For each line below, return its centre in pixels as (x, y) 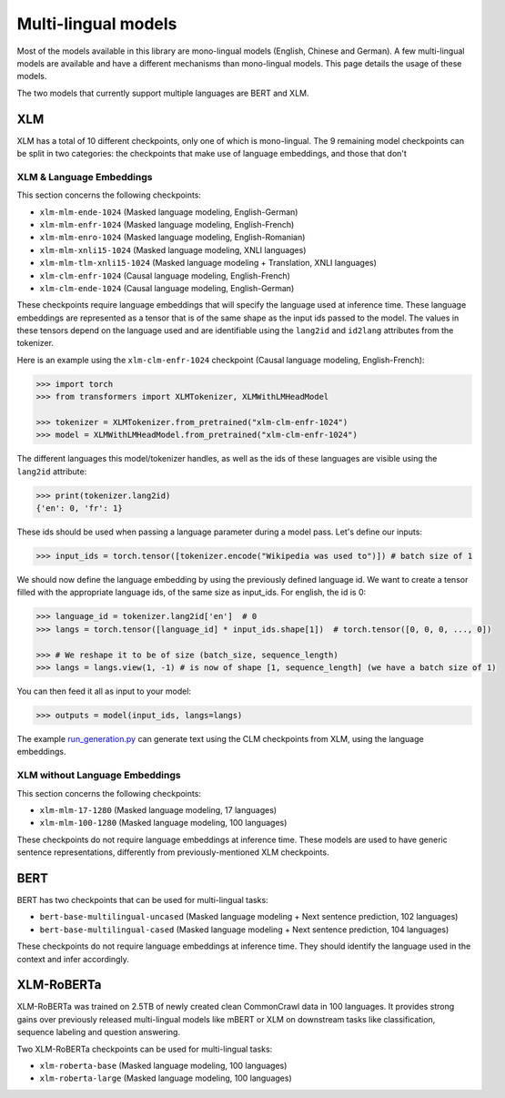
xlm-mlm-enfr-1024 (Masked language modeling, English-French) (167, 224)
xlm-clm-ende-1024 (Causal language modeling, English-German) (167, 288)
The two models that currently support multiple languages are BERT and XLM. (163, 93)
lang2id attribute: (52, 471)
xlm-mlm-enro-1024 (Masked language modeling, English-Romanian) (172, 238)
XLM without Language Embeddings (99, 776)
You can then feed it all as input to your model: (104, 691)
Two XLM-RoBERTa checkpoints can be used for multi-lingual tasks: (145, 1049)
